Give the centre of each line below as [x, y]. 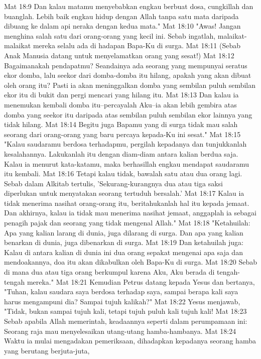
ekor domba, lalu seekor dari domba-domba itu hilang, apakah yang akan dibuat [128, 75]
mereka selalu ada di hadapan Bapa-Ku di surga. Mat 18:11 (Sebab [137, 45]
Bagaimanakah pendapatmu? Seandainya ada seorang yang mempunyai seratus [126, 65]
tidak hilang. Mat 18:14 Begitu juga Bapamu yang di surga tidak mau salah [121, 124]
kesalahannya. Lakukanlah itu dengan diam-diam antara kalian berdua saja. [121, 153]
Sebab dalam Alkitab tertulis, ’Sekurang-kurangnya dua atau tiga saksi [113, 183]
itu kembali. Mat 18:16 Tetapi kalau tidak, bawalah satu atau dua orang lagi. [123, 173]
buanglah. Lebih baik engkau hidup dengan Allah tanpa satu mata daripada [121, 16]
